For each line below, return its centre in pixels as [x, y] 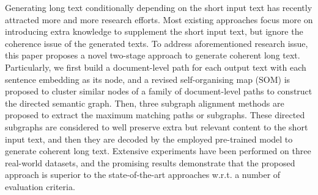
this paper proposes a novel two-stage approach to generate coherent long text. [153, 55]
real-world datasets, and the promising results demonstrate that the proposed [150, 162]
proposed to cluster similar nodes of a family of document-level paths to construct [159, 91]
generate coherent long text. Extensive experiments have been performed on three [158, 151]
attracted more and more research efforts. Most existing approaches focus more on [159, 19]
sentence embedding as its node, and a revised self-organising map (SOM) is [148, 79]
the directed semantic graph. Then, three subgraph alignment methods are [145, 103]
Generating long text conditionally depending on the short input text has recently [159, 7]
